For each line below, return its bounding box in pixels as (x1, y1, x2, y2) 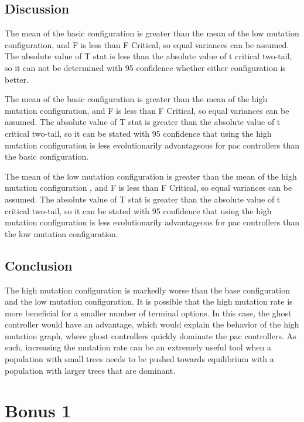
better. (5, 73, 29, 85)
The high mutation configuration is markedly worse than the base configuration (5, 283, 290, 296)
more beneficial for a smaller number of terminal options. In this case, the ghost (5, 306, 292, 319)
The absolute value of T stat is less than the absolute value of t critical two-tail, (5, 50, 292, 62)
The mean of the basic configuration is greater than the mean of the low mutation (5, 27, 299, 39)
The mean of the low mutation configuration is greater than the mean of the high (5, 170, 297, 182)
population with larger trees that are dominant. (5, 364, 176, 376)
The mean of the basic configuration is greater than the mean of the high (5, 93, 268, 105)
